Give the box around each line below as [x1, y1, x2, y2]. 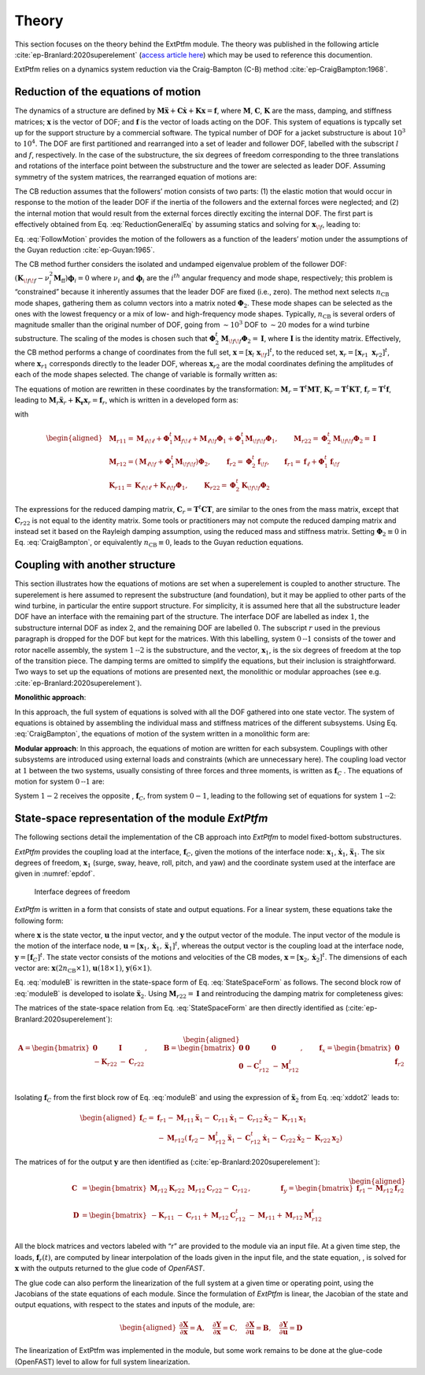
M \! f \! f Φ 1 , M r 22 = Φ [245, 434, 328, 445]
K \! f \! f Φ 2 [241, 480, 271, 491]
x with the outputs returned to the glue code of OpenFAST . [14, 1264, 205, 1273]
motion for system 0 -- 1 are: [14, 776, 105, 786]
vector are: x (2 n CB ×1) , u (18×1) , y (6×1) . [14, 963, 153, 974]
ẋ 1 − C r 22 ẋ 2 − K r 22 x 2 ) [262, 1133, 342, 1144]
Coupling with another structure [14, 558, 176, 572]
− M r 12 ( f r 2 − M [158, 1133, 216, 1144]
